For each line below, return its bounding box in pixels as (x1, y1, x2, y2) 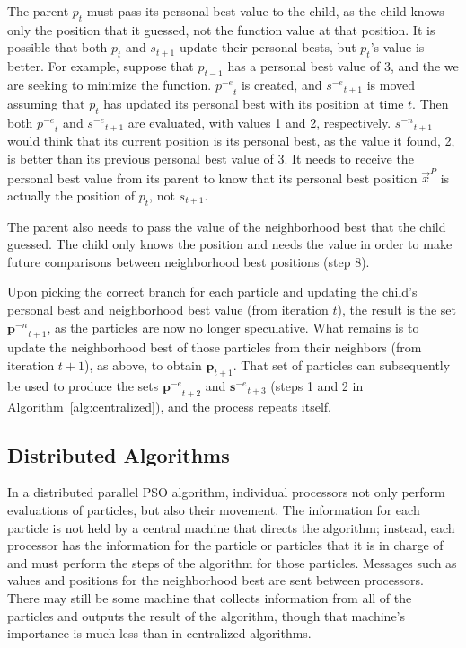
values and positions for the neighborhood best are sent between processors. (7, 571, 424, 590)
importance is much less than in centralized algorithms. (7, 624, 312, 643)
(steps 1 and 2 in (270, 376, 364, 395)
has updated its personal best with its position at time (103, 93, 404, 112)
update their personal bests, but (179, 38, 356, 57)
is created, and (241, 75, 322, 93)
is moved (366, 75, 416, 93)
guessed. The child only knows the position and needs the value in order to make (7, 235, 453, 253)
